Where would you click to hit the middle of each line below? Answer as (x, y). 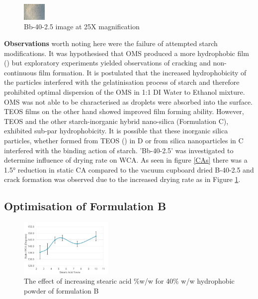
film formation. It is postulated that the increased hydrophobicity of (143, 72)
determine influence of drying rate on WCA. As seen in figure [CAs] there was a (126, 160)
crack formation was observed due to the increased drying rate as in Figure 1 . (122, 179)
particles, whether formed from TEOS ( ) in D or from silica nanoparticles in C (124, 140)
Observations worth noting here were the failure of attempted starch (111, 43)
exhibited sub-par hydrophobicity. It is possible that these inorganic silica (116, 131)
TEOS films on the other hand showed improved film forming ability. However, (124, 111)
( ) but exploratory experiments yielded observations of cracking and (107, 63)
